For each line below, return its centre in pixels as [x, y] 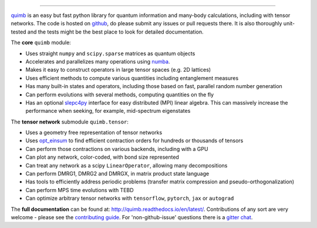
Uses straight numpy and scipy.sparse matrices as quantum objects [110, 53]
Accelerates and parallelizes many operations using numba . [98, 61]
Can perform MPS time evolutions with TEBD [80, 190]
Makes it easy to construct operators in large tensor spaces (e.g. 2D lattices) [118, 70]
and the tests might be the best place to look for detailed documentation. [115, 32]
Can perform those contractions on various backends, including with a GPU [117, 149]
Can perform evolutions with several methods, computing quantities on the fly [120, 95]
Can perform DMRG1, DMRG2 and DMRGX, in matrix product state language [117, 174]
